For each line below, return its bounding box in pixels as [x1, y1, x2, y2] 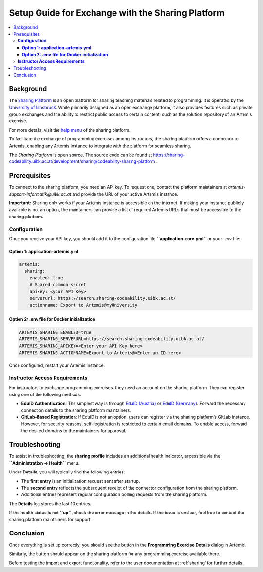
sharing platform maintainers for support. [9, 516, 92, 522]
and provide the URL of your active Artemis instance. [72, 191, 179, 197]
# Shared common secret [29, 282, 86, 288]
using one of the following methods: [9, 392, 81, 397]
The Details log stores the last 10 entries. [9, 500, 92, 507]
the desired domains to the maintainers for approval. [21, 428, 127, 434]
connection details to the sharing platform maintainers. [21, 407, 131, 413]
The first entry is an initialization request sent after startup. [21, 478, 140, 484]
